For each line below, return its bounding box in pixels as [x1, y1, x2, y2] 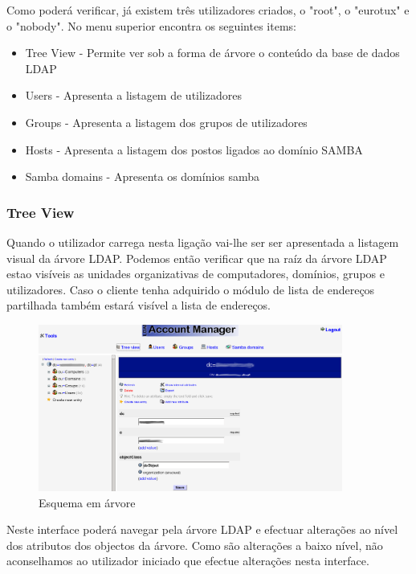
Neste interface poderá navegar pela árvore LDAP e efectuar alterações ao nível [6, 521, 398, 538]
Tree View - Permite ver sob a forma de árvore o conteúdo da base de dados [25, 44, 400, 61]
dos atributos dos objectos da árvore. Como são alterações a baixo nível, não [6, 536, 383, 553]
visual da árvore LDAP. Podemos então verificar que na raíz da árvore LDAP [6, 249, 387, 266]
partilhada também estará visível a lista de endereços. [6, 297, 271, 314]
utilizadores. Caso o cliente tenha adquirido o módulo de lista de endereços [6, 281, 375, 297]
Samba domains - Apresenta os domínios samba [25, 168, 260, 185]
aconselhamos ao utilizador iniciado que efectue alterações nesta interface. [6, 552, 369, 569]
